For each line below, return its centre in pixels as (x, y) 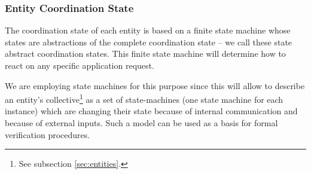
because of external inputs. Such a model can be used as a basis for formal (141, 123)
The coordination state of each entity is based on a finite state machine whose (148, 30)
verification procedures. (48, 134)
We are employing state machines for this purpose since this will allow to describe (155, 85)
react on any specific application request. (80, 65)
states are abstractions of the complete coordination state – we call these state (149, 42)
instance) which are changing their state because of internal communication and (151, 111)
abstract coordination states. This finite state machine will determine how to (145, 54)
